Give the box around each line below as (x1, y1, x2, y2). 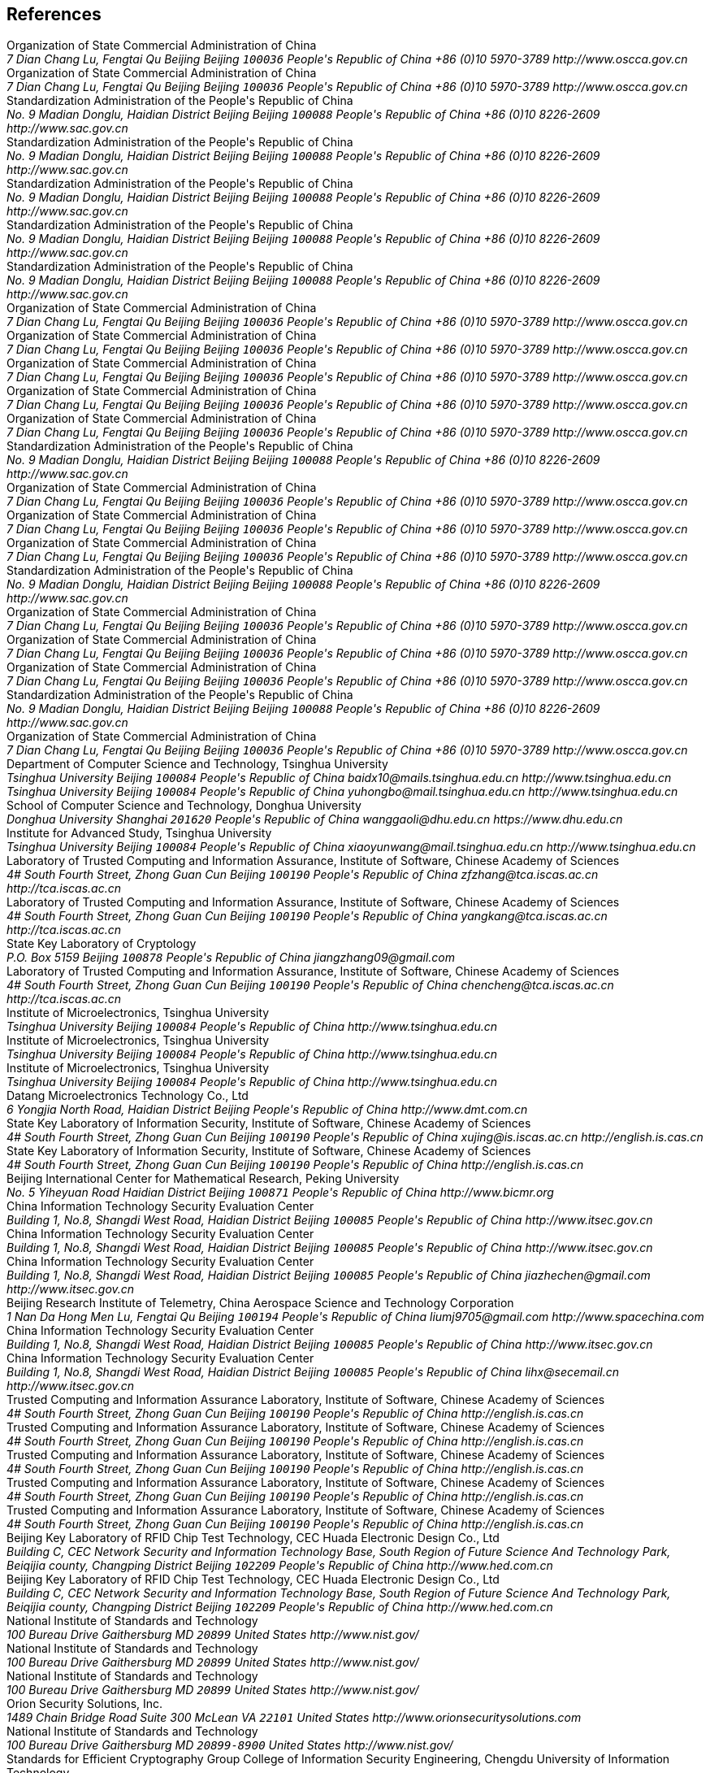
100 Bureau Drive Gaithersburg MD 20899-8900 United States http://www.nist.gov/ (6, 1738, 453, 1753)
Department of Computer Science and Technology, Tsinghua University (6, 757, 388, 771)
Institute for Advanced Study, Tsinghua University (6, 826, 272, 841)
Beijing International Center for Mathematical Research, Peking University (6, 1171, 400, 1186)
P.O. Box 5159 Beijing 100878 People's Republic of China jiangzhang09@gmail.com (6, 950, 456, 965)
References (6, 4, 102, 24)
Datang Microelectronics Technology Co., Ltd (6, 1089, 249, 1103)
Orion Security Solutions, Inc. (6, 1697, 163, 1711)
